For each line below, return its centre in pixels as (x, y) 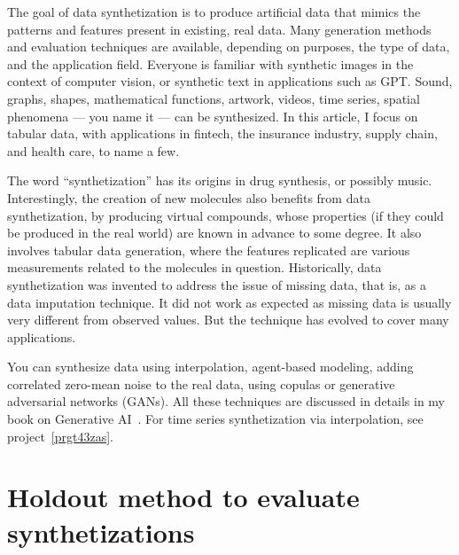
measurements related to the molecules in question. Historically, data (194, 267)
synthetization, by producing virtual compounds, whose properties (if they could (226, 215)
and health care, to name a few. (93, 150)
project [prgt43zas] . (60, 436)
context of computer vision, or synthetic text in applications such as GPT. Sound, (230, 81)
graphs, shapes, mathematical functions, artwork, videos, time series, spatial (214, 98)
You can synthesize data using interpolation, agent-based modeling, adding (210, 367)
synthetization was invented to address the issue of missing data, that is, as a (217, 284)
